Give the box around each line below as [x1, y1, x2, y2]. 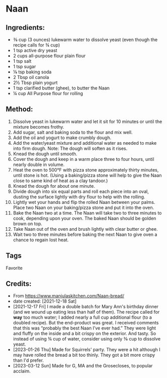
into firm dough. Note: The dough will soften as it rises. [13, 145, 128, 151]
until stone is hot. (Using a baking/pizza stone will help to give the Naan [13, 172, 162, 178]
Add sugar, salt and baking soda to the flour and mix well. [13, 129, 133, 135]
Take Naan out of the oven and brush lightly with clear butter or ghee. [13, 226, 158, 232]
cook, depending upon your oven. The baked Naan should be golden [13, 215, 156, 221]
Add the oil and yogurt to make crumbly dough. [13, 135, 112, 141]
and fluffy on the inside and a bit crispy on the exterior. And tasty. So [13, 330, 156, 337]
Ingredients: [6, 23, 45, 32]
